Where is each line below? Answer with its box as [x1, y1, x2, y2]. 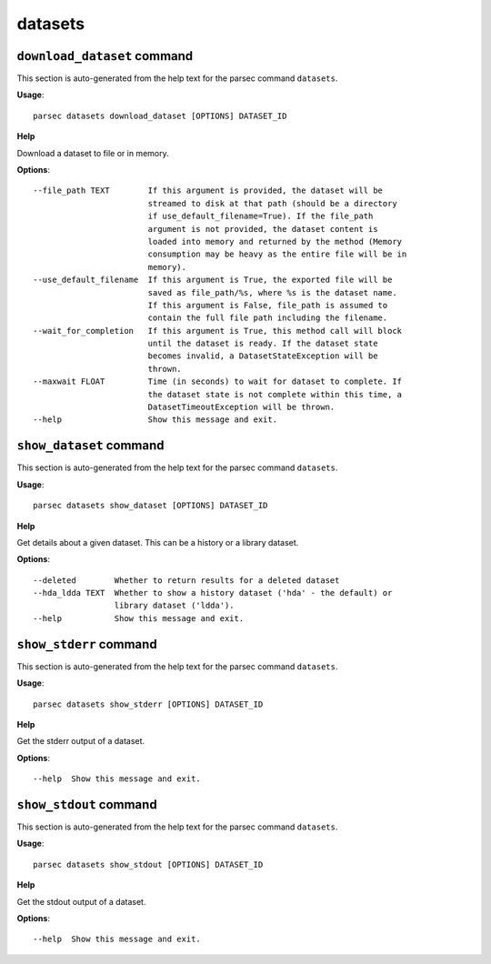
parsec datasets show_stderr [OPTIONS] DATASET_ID [33, 698, 264, 709]
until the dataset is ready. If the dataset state [147, 338, 378, 349]
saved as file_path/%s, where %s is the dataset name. [147, 287, 397, 297]
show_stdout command [16, 797, 158, 812]
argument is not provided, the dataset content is [147, 224, 378, 234]
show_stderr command [16, 637, 158, 652]
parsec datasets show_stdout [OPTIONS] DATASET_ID [33, 859, 264, 869]
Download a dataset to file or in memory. [16, 147, 169, 158]
